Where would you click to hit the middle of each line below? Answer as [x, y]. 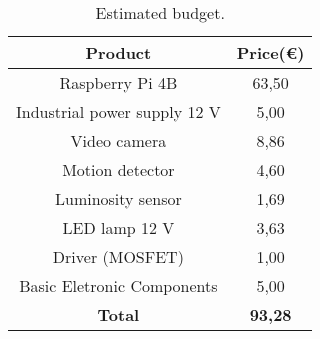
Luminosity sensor [118, 198]
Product [118, 52]
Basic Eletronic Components [118, 285]
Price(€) [270, 52]
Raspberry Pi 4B [118, 82]
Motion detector [118, 169]
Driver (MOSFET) [118, 256]
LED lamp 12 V [118, 227]
